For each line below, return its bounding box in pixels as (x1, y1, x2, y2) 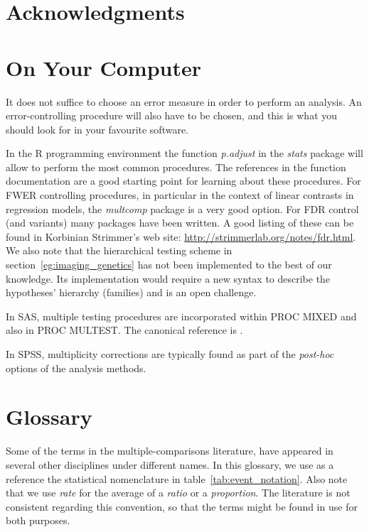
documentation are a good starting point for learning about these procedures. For (6, 173, 361, 188)
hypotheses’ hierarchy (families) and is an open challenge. (6, 285, 257, 300)
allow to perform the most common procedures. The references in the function (6, 159, 346, 174)
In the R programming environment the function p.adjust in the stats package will (6, 146, 363, 161)
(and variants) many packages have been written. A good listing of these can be (6, 215, 354, 230)
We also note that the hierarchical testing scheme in (6, 243, 232, 258)
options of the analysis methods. (6, 360, 146, 375)
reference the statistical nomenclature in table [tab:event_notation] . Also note (6, 471, 348, 486)
